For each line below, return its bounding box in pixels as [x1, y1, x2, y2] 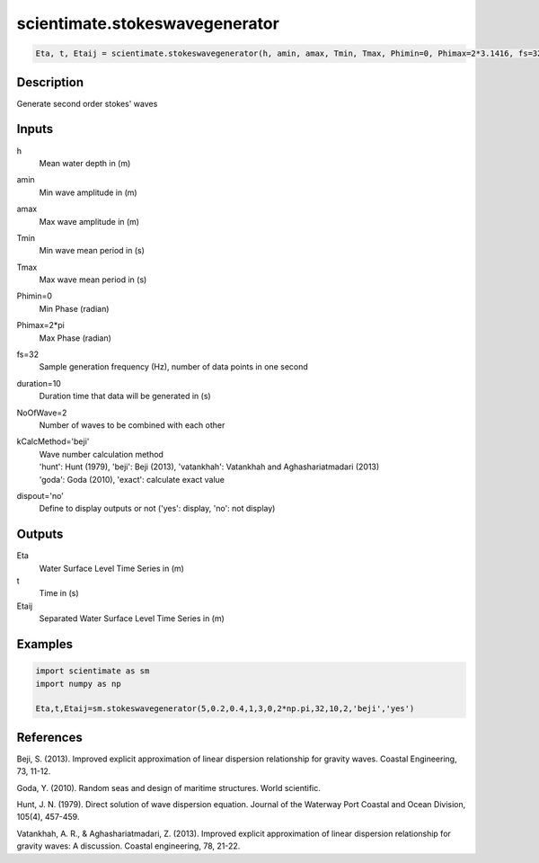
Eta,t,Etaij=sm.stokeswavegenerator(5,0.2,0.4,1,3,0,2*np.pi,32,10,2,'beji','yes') [35, 704, 415, 714]
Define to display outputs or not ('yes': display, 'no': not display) [39, 503, 276, 514]
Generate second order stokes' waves [16, 98, 158, 109]
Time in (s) [39, 588, 79, 599]
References [16, 729, 83, 745]
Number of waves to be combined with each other [39, 419, 225, 431]
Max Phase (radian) [39, 333, 112, 343]
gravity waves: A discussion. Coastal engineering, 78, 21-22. [16, 841, 241, 851]
